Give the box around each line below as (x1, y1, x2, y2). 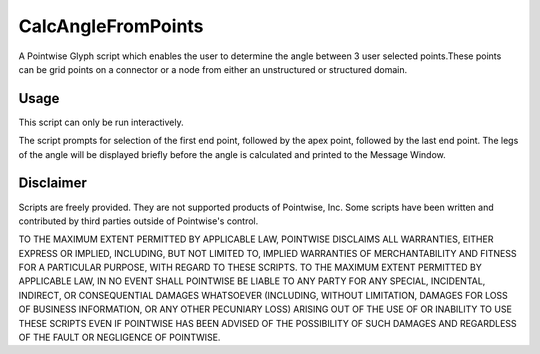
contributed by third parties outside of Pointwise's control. (18, 215, 259, 227)
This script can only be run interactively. (18, 116, 184, 128)
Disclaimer (18, 175, 87, 192)
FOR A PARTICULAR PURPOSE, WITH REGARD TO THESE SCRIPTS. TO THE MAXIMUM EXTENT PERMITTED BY (18, 261, 482, 274)
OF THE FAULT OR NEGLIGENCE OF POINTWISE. (18, 331, 221, 344)
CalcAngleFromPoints (18, 15, 204, 37)
